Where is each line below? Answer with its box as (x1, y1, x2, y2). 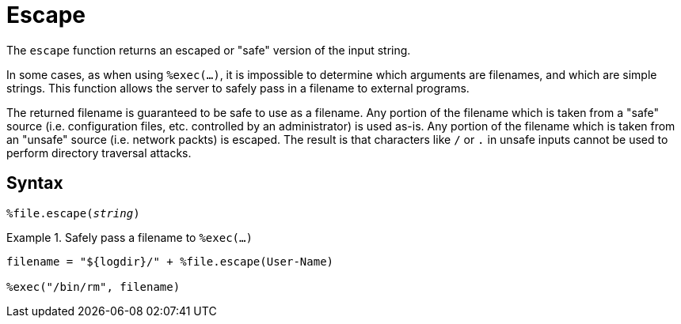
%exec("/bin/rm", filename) (6, 280, 181, 293)
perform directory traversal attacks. (6, 145, 192, 160)
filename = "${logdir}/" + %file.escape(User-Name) (6, 254, 334, 268)
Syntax (6, 173, 63, 194)
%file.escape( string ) (6, 206, 140, 220)
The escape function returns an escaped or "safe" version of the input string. (6, 43, 411, 57)
